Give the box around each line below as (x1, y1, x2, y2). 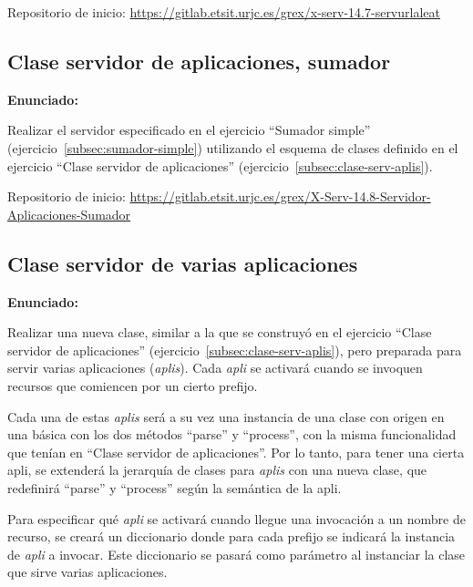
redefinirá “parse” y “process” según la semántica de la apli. (7, 478, 342, 497)
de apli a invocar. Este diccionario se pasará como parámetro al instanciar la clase (7, 544, 466, 563)
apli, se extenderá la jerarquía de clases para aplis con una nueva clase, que (7, 460, 427, 479)
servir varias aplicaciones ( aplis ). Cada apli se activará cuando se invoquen (7, 358, 423, 377)
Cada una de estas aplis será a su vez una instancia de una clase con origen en (7, 407, 445, 426)
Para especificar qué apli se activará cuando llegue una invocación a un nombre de (7, 509, 466, 528)
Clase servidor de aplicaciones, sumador (7, 46, 391, 75)
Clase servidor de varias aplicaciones (7, 249, 358, 277)
